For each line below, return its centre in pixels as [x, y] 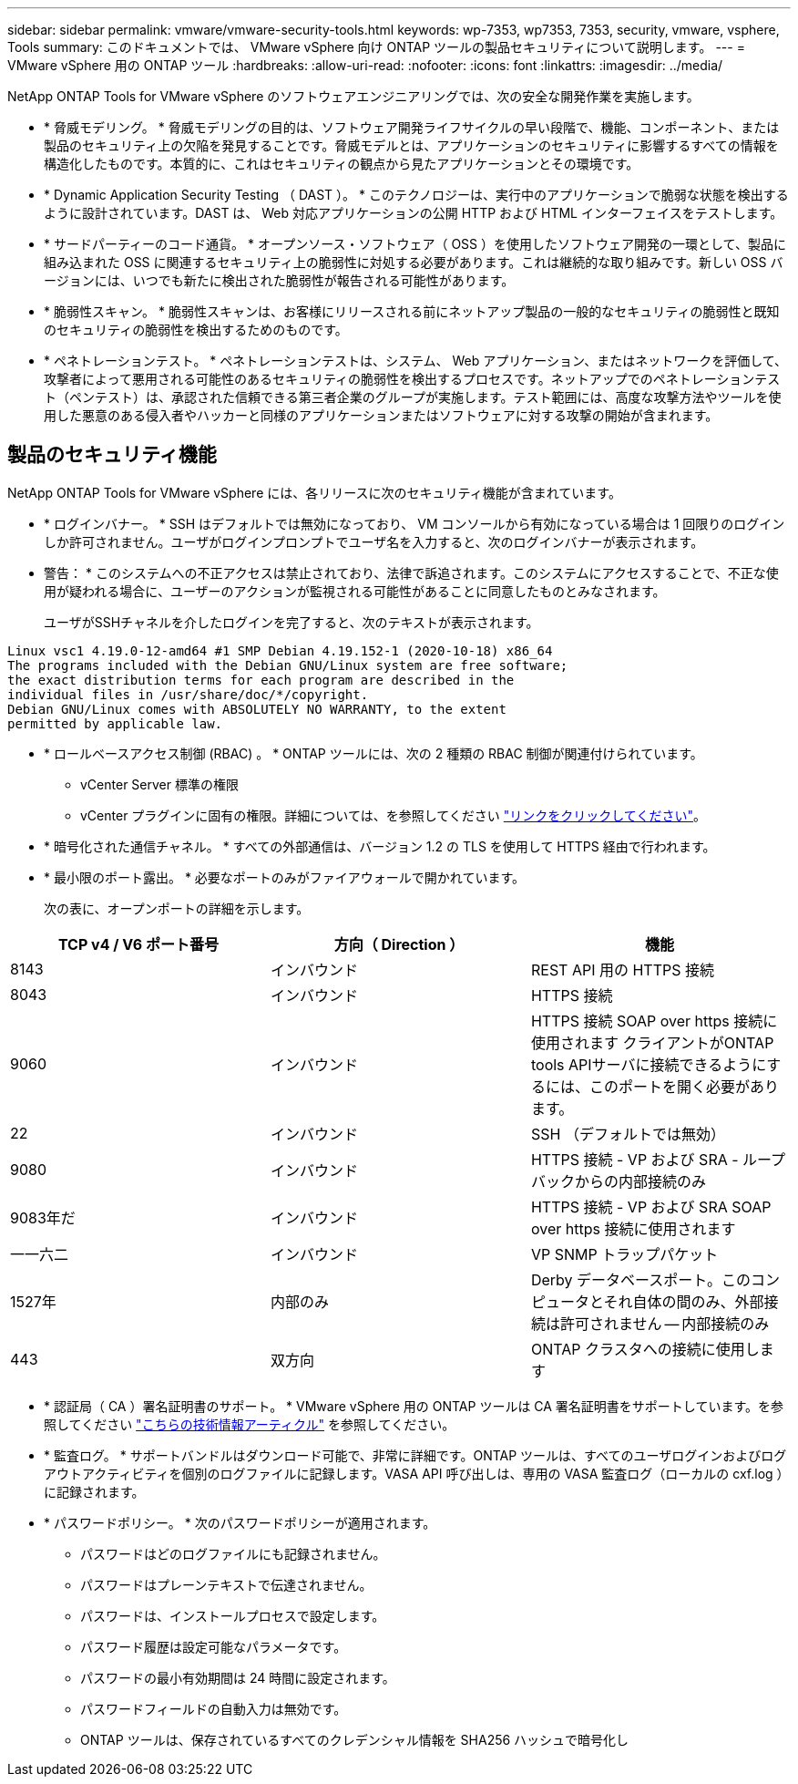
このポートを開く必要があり [684, 1086]
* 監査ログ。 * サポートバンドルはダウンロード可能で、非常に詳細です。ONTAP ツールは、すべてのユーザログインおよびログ [415, 1455]
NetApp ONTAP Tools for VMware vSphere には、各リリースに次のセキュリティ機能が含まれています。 [314, 492]
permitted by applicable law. [115, 723]
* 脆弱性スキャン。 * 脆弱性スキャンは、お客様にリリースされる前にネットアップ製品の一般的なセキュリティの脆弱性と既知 [412, 311]
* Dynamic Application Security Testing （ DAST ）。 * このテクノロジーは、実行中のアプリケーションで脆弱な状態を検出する [416, 195]
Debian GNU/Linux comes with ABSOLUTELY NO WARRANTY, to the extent [257, 709]
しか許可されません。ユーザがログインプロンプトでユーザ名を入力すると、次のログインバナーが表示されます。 [374, 541]
